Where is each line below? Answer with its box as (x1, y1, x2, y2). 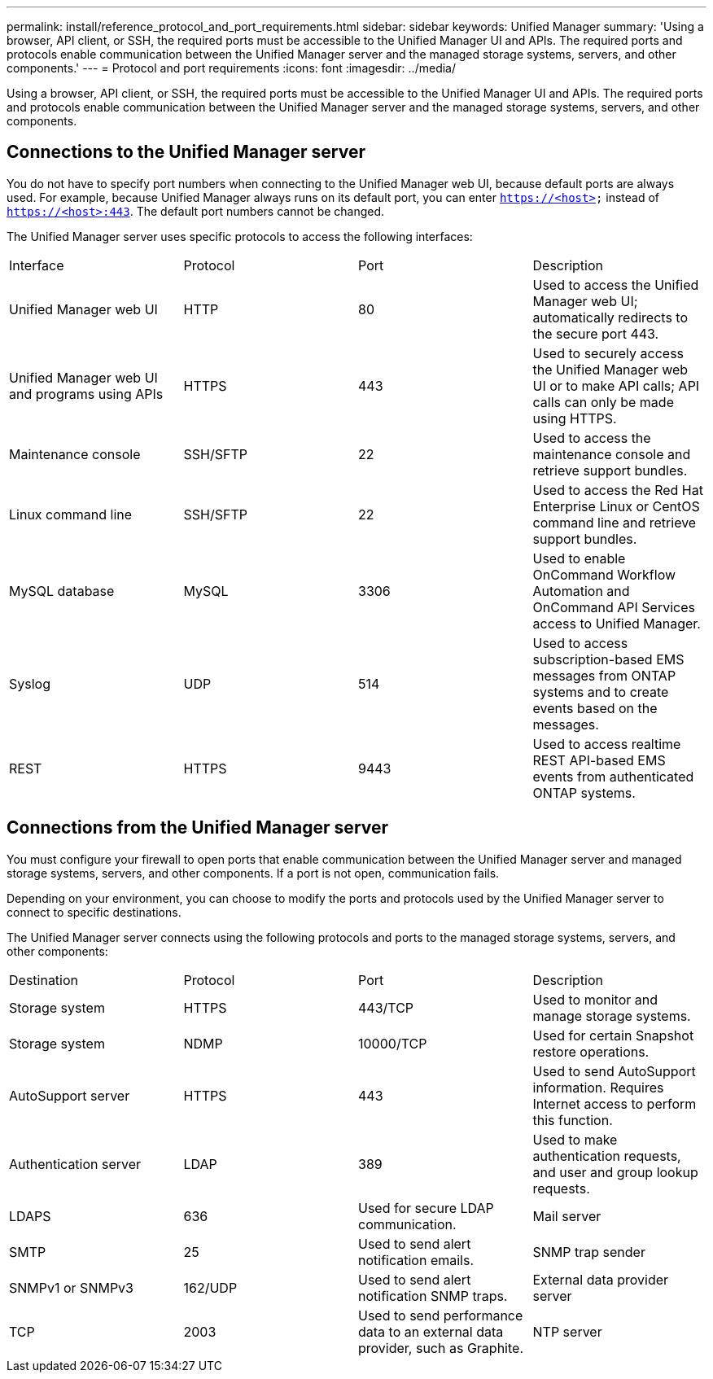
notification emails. (358, 1251, 475, 1268)
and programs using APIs (9, 385, 164, 402)
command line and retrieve (532, 514, 697, 531)
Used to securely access (532, 344, 685, 361)
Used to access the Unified (532, 276, 699, 293)
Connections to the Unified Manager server (7, 142, 365, 163)
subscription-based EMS (532, 650, 685, 668)
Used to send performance (358, 1307, 523, 1324)
